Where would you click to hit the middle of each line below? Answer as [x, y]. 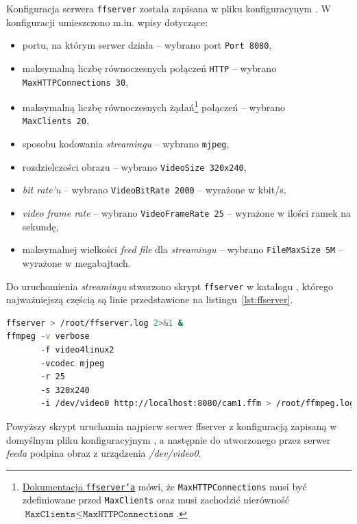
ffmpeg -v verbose [48, 336]
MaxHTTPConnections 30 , [75, 81]
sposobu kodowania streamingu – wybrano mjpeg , [126, 144]
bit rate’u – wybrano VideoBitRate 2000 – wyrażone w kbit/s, [154, 190]
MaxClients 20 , [56, 120]
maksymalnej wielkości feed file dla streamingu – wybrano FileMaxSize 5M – [183, 249]
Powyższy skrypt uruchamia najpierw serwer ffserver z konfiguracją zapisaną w [172, 426]
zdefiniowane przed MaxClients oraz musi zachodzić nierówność [156, 500]
